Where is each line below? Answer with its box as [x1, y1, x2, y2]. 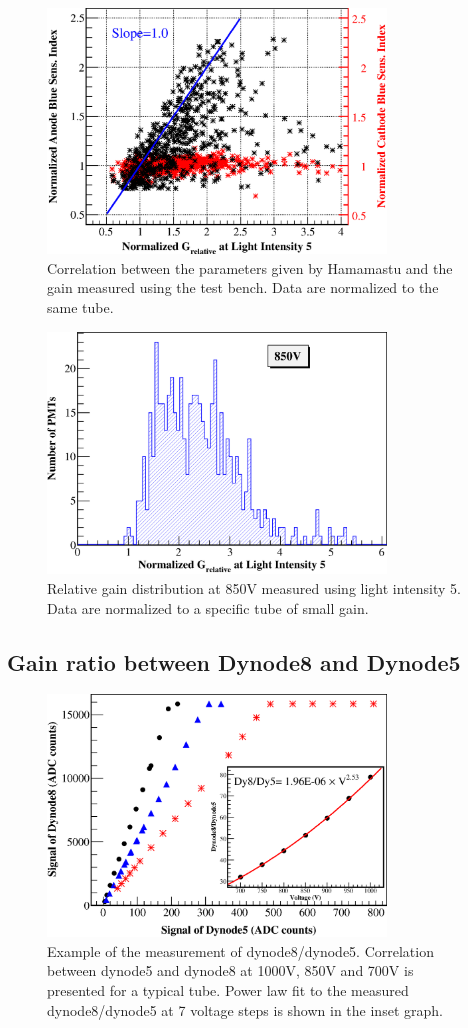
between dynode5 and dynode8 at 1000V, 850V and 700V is [47, 960, 414, 981]
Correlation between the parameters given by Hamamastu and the [47, 257, 453, 278]
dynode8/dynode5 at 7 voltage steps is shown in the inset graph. [47, 999, 443, 1020]
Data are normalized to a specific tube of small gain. [47, 597, 369, 618]
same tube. [47, 296, 114, 317]
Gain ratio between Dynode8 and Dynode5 [7, 646, 461, 677]
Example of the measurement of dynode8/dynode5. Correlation [47, 940, 434, 961]
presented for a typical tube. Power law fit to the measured [47, 979, 409, 1000]
